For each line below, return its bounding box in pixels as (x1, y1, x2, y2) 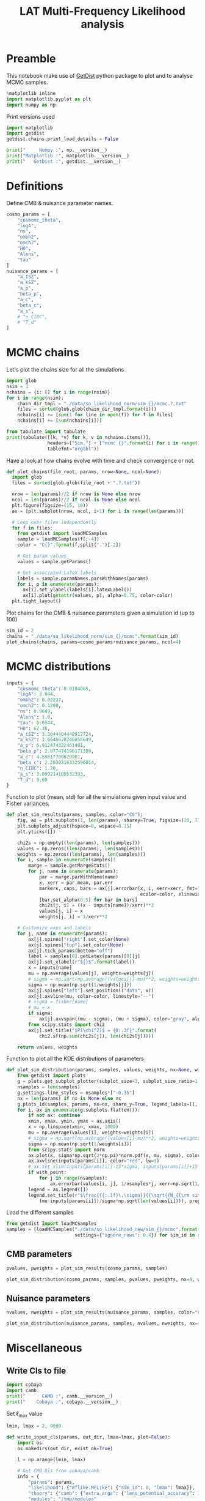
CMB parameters (6, 1249, 73, 1259)
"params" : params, (28, 1479, 75, 1485)
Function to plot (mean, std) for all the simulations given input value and (6, 793, 187, 801)
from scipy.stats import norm (28, 1147, 105, 1153)
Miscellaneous (6, 1341, 82, 1355)
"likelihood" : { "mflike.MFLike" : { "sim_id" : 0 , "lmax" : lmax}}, (28, 1484, 195, 1491)
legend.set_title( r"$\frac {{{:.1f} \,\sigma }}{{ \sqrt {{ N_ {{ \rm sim (28, 1192, 201, 1198)
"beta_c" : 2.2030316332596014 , (17, 759, 97, 766)
